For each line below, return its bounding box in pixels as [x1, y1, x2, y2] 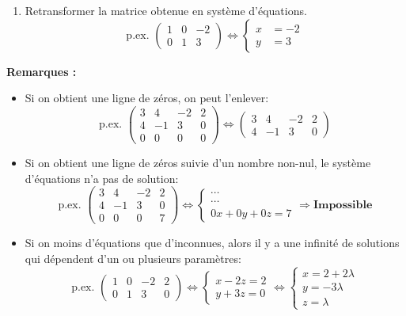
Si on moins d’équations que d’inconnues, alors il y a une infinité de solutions [25, 234, 400, 251]
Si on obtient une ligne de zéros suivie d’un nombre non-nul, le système [25, 154, 371, 170]
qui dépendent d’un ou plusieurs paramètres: [25, 249, 241, 266]
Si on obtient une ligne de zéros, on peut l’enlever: [25, 89, 269, 106]
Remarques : [6, 63, 77, 79]
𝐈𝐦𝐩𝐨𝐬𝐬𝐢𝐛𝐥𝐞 [313, 199, 373, 211]
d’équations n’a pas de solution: [25, 169, 179, 186]
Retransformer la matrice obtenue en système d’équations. [25, 2, 307, 18]
